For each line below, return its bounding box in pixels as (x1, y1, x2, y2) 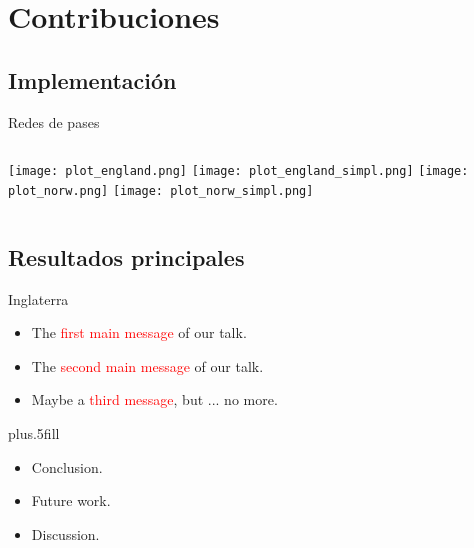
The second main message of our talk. (31, 355, 264, 376)
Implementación (8, 64, 177, 95)
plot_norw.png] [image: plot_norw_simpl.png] (8, 183, 314, 198)
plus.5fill (8, 423, 60, 444)
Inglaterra (8, 288, 69, 309)
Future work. (31, 490, 111, 511)
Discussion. (31, 523, 100, 544)
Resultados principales (8, 241, 245, 272)
